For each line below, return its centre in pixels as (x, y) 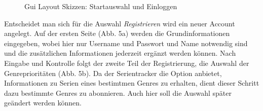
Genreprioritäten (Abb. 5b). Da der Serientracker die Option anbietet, (113, 73)
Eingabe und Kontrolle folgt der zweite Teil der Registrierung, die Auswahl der (127, 63)
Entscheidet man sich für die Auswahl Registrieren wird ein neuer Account (120, 23)
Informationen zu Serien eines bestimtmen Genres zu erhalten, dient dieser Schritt (132, 83)
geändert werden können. (43, 103)
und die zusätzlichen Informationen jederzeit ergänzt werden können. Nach (120, 53)
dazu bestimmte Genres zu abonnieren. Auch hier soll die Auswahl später (118, 92)
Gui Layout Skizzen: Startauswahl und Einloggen (101, 6)
